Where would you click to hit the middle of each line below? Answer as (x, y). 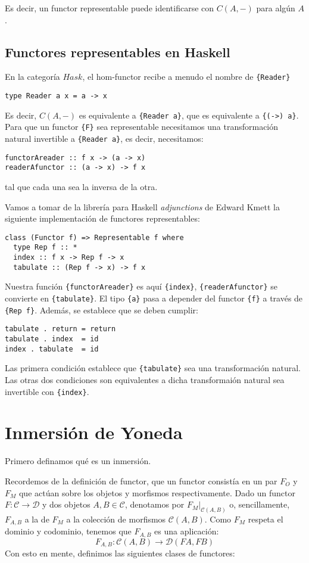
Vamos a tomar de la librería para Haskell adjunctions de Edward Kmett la (142, 206)
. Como (218, 519)
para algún (276, 8)
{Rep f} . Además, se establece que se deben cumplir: (102, 310)
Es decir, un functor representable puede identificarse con (110, 8)
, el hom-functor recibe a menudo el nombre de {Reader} (186, 77)
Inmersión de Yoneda (94, 432)
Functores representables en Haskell (118, 52)
